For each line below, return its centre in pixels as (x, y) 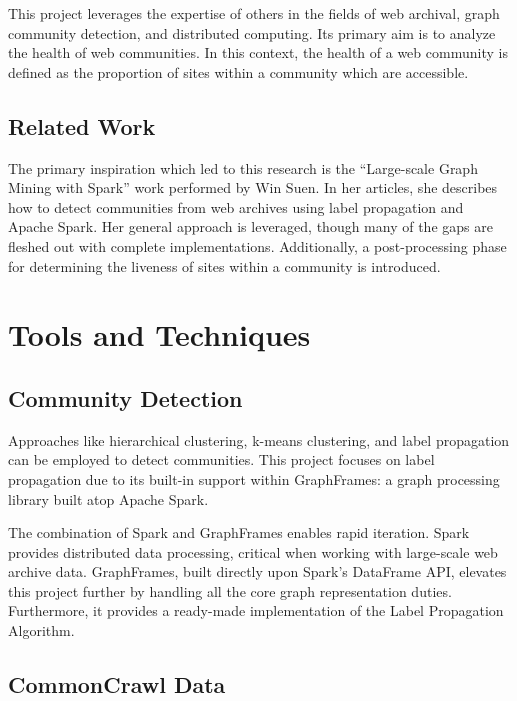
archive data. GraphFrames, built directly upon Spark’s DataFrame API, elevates (257, 571)
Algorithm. (41, 630)
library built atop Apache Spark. (108, 498)
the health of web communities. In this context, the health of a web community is (258, 52)
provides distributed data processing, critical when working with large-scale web (253, 551)
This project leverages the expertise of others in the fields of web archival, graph (254, 13)
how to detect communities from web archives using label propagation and (236, 206)
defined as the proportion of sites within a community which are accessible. (238, 71)
